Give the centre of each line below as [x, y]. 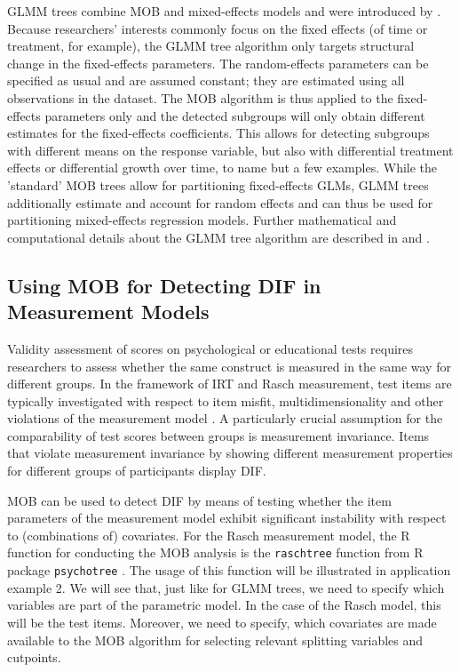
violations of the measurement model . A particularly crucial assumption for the [225, 418]
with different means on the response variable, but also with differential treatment [230, 150]
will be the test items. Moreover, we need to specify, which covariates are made [222, 622]
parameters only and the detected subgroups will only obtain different [235, 115]
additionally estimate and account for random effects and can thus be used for [220, 202]
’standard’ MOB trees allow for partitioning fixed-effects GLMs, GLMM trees [218, 184]
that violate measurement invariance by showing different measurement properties [230, 453]
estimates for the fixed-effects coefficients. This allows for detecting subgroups [218, 133]
